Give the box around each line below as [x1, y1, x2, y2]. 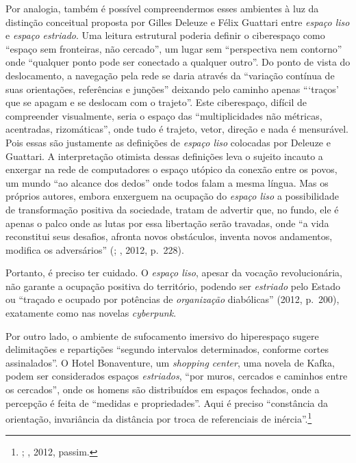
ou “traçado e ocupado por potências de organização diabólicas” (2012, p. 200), [5, 292, 340, 306]
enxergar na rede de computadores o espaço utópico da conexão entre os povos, [5, 162, 338, 176]
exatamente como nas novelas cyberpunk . [5, 306, 177, 320]
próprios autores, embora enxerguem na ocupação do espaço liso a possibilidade [5, 189, 339, 203]
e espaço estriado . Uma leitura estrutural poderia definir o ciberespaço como [5, 28, 325, 42]
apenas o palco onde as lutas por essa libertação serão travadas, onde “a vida [5, 215, 329, 230]
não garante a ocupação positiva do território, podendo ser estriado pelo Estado [5, 278, 340, 293]
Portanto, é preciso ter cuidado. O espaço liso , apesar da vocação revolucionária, [5, 265, 343, 280]
